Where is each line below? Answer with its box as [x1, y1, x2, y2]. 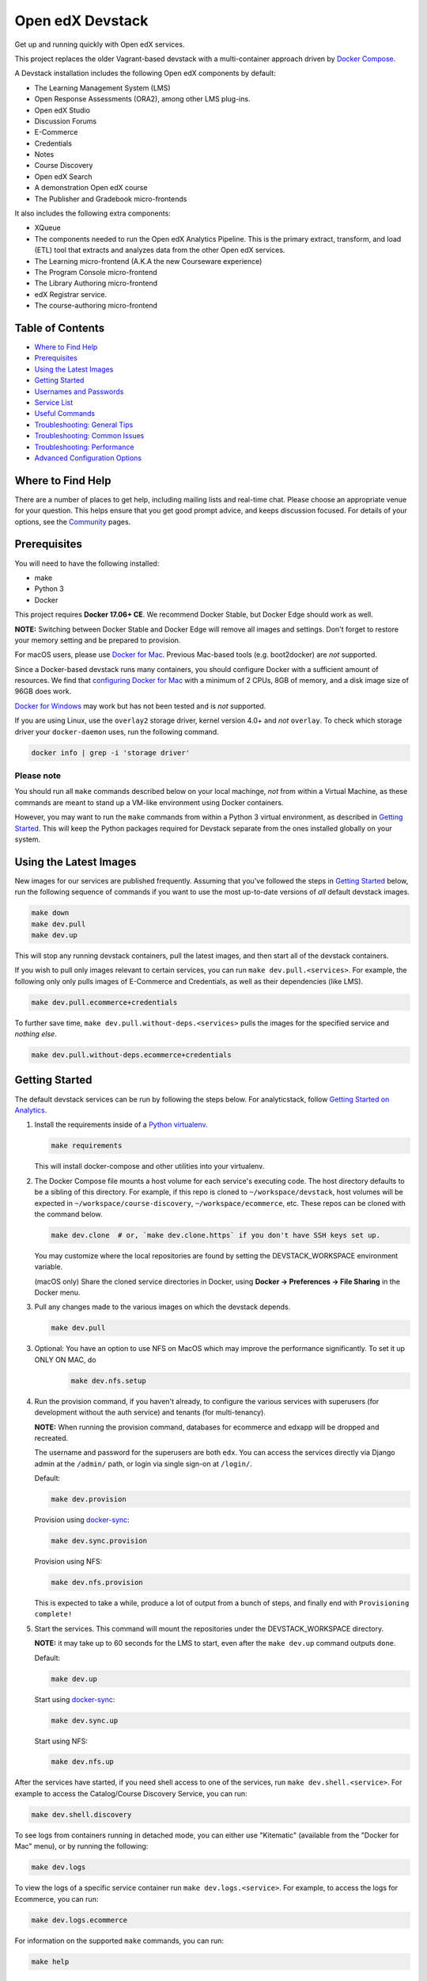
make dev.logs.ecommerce [31, 1915, 128, 1925]
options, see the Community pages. [14, 517, 131, 526]
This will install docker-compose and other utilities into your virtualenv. [34, 1162, 265, 1171]
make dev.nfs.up [51, 1758, 115, 1766]
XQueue [34, 223, 61, 233]
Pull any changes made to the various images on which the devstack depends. [34, 1302, 291, 1311]
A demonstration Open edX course [34, 183, 148, 193]
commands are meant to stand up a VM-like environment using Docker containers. [14, 797, 284, 807]
